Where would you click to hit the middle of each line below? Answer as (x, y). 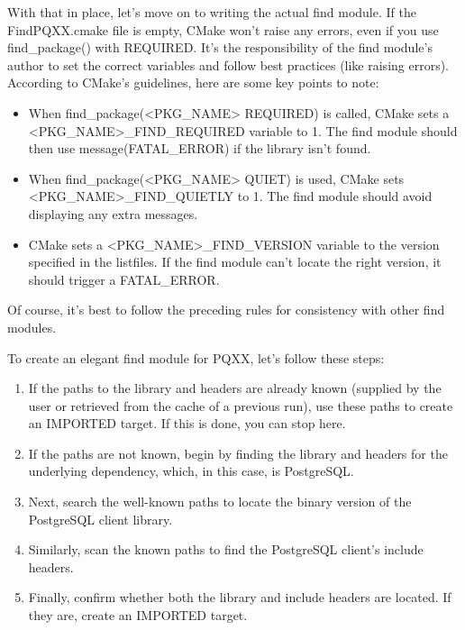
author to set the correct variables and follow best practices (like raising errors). (228, 64)
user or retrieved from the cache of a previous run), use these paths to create (241, 405)
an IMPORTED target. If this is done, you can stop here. (187, 423)
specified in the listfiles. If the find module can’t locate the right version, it (235, 262)
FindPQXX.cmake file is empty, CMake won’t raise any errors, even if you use (223, 29)
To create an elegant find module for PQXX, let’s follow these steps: (196, 357)
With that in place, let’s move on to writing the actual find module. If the (212, 12)
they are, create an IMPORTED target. (138, 615)
